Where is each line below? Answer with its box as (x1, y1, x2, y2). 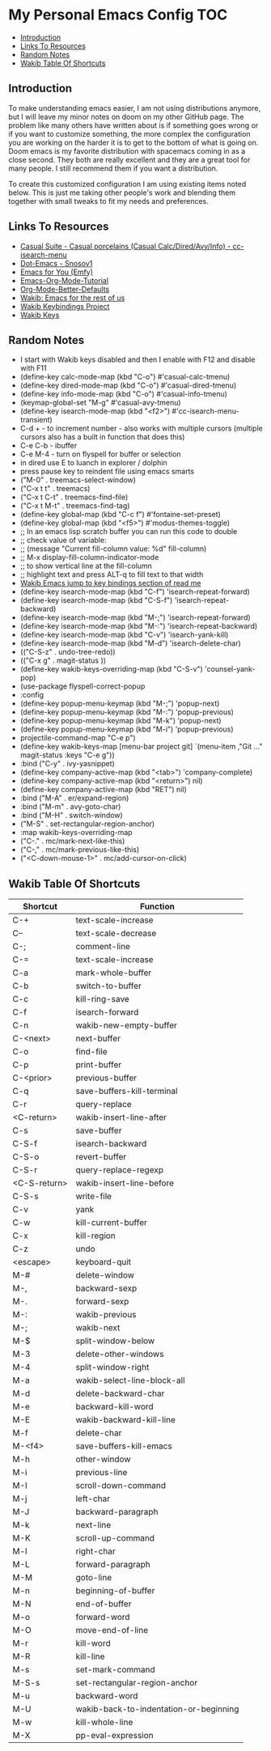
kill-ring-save (75, 994, 129, 1005)
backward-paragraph (75, 1507, 159, 1518)
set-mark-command (75, 1664, 155, 1676)
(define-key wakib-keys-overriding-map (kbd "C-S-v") (19, 664, 204, 674)
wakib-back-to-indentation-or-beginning (75, 1703, 239, 1715)
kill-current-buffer (75, 1217, 148, 1228)
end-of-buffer (75, 1598, 132, 1609)
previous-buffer (75, 1072, 138, 1083)
